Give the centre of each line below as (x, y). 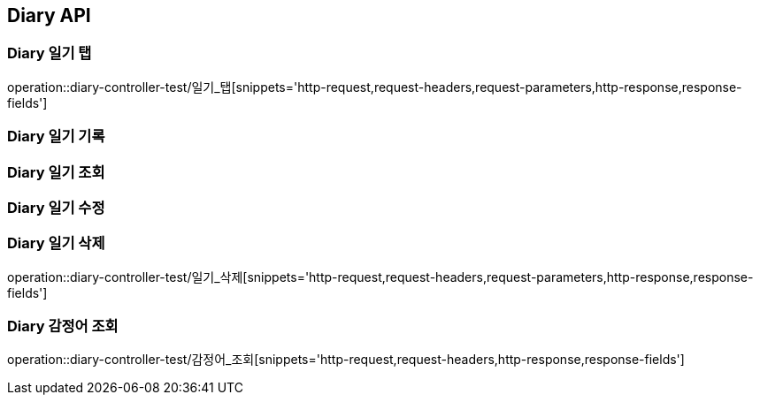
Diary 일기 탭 (50, 53)
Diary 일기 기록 (56, 137)
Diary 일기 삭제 (56, 243)
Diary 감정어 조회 (63, 326)
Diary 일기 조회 (56, 172)
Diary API (49, 15)
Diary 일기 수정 (56, 207)
